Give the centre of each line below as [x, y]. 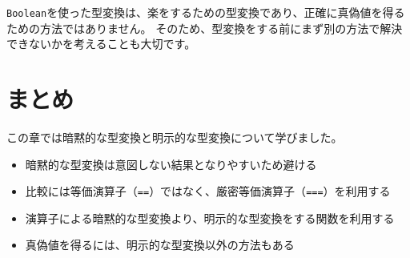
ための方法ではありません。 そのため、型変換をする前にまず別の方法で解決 [205, 28]
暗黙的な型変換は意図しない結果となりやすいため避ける [171, 164]
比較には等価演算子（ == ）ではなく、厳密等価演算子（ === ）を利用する [208, 191]
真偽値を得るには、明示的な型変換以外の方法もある [160, 245]
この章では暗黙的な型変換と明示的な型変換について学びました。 [175, 137]
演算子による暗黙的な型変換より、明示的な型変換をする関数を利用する [210, 218]
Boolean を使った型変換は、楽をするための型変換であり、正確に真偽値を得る [206, 12]
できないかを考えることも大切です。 [101, 44]
